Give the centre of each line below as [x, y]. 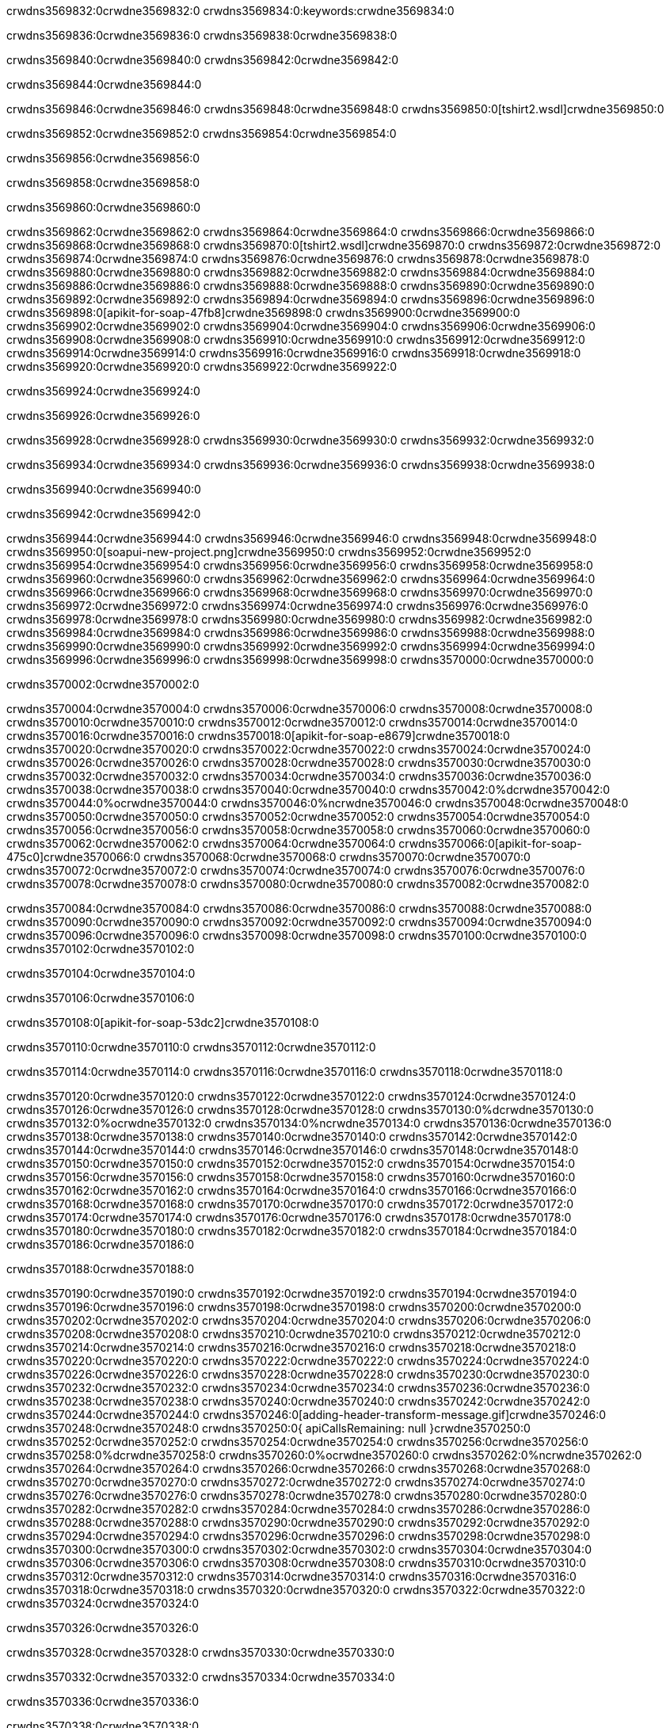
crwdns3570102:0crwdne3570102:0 [101, 949]
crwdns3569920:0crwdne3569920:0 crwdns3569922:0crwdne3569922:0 [202, 366]
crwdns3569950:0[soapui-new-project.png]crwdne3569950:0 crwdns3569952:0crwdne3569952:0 [269, 552]
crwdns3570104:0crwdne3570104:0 [101, 973]
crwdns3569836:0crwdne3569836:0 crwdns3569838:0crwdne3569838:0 [202, 35]
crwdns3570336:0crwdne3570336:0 [103, 1701]
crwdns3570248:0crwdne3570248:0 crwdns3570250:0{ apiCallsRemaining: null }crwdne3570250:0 [268, 1428]
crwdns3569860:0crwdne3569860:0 [104, 207]
